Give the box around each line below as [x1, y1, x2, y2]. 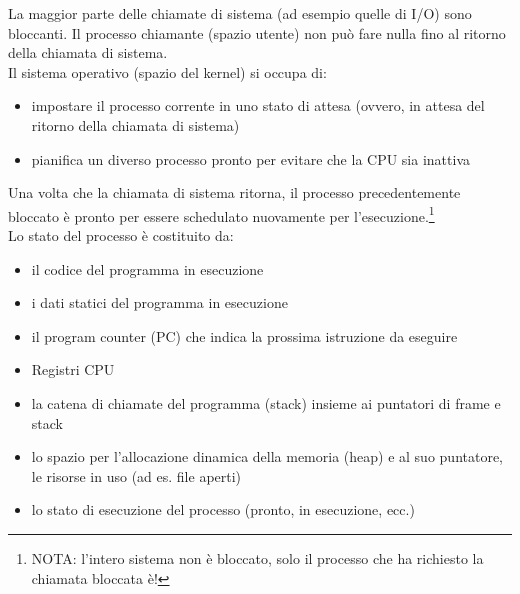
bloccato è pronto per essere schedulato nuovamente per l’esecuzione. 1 [8, 202, 435, 226]
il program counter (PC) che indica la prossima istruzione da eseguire [31, 325, 458, 346]
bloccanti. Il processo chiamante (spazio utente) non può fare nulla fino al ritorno [8, 22, 506, 43]
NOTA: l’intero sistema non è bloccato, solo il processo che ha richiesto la [31, 547, 484, 568]
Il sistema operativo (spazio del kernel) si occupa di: [8, 61, 327, 82]
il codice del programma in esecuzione [31, 258, 264, 279]
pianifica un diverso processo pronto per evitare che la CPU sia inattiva [31, 148, 470, 169]
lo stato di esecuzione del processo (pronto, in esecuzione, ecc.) [31, 499, 415, 520]
